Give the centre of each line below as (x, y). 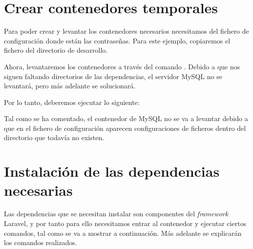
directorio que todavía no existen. (54, 137)
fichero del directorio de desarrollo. (56, 50)
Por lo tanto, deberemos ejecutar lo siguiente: (72, 102)
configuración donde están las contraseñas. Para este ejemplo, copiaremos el (117, 40)
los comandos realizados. (41, 242)
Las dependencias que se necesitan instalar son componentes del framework (116, 214)
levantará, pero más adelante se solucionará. (70, 86)
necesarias (38, 190)
